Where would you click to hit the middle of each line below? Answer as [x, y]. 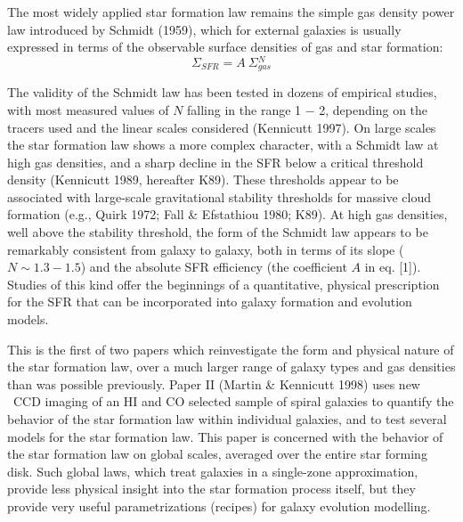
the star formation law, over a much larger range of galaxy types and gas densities [231, 367]
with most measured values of [88, 109]
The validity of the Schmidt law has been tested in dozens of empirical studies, [222, 92]
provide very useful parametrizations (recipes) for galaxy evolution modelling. [219, 506]
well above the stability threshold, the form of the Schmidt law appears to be [218, 232]
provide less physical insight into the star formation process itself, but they [211, 489]
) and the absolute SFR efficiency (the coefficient [214, 267]
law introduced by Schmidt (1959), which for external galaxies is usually [204, 29]
